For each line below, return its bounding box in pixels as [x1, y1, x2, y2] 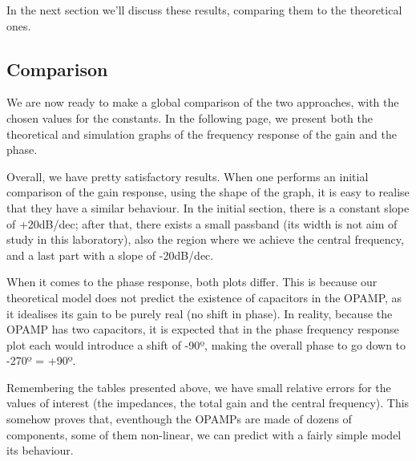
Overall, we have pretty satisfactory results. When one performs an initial [6, 168, 369, 184]
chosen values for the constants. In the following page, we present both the [6, 109, 373, 126]
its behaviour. [6, 442, 74, 459]
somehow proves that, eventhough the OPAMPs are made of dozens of [6, 410, 352, 427]
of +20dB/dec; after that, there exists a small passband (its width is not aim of [6, 215, 398, 232]
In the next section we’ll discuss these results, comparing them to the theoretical [6, 2, 402, 18]
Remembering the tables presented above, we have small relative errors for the [6, 378, 391, 395]
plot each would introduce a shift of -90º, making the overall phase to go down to [6, 336, 406, 353]
